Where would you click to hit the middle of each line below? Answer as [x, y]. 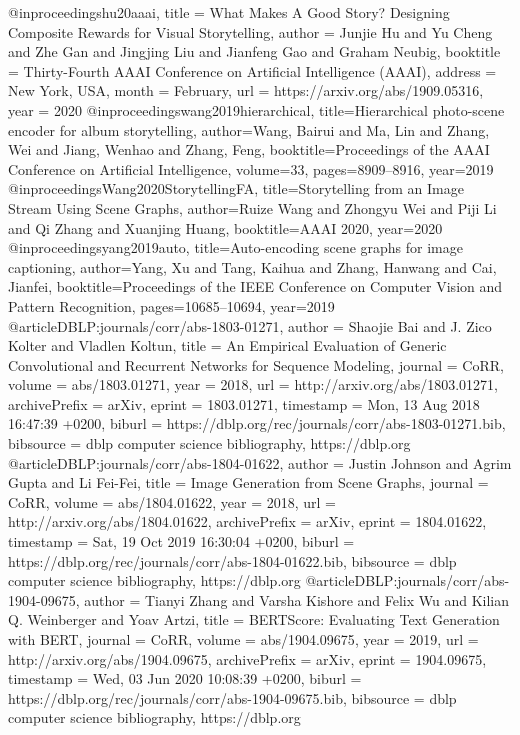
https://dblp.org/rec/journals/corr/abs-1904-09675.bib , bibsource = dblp [232, 697]
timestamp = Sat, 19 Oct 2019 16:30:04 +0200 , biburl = [181, 541]
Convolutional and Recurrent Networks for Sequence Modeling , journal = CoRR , [256, 364]
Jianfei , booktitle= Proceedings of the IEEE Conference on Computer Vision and [255, 286]
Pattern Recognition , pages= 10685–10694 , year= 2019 [171, 305]
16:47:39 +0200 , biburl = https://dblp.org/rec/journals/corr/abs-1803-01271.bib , [257, 423]
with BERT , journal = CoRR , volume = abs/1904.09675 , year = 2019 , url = [243, 639]
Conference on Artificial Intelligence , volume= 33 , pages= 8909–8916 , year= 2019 [251, 168]
